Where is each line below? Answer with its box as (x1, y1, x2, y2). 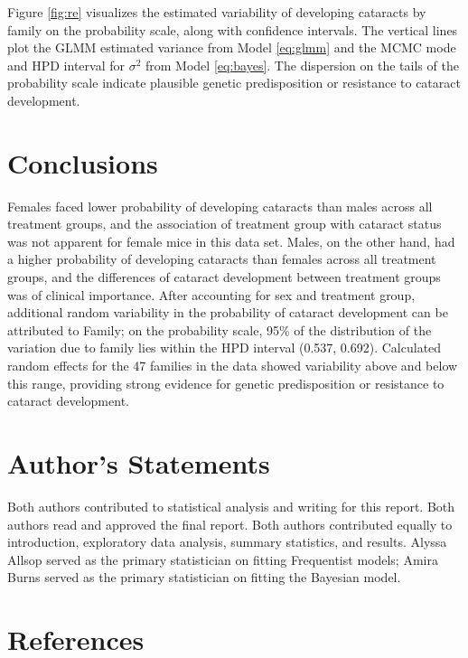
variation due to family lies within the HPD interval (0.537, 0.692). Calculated (7, 338, 442, 357)
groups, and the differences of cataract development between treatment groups (7, 268, 441, 287)
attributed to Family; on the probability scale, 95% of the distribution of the (7, 320, 432, 339)
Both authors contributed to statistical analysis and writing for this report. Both (7, 496, 455, 515)
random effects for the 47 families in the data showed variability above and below (7, 356, 458, 375)
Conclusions (7, 144, 158, 181)
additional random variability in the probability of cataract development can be (7, 303, 448, 322)
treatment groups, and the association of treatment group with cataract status (7, 214, 442, 233)
